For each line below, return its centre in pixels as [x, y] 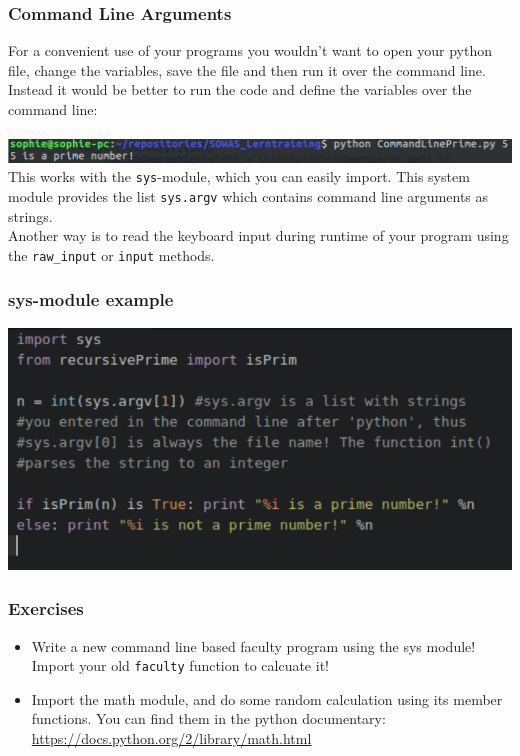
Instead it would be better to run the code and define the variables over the [240, 89]
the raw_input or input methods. [111, 254]
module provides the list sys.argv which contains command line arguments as [248, 196]
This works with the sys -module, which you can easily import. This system [239, 176]
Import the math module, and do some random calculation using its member [267, 698]
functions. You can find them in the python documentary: [208, 718]
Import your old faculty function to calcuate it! [180, 665]
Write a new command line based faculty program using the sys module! [253, 645]
